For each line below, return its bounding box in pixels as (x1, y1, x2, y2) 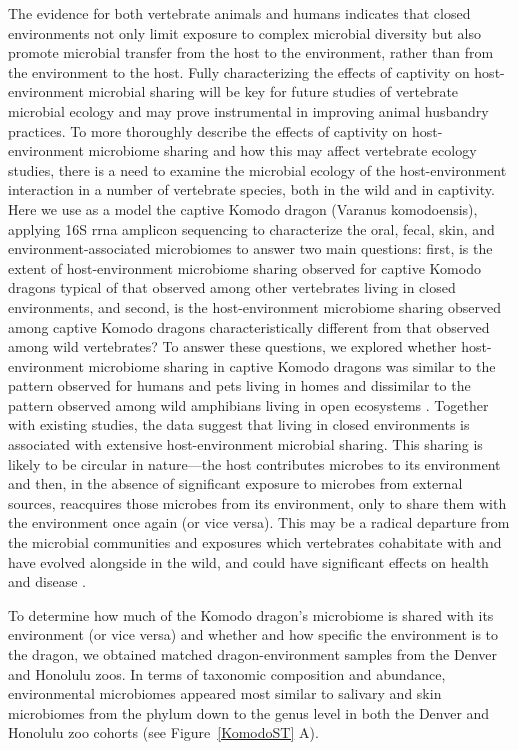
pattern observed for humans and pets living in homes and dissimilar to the (8, 375, 471, 396)
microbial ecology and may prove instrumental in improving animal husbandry (8, 100, 489, 121)
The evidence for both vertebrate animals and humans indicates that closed (8, 3, 471, 23)
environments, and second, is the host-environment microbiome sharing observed (8, 296, 501, 317)
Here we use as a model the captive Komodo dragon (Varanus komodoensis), (8, 198, 478, 219)
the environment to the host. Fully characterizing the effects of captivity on (8, 61, 470, 82)
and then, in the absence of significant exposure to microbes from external (8, 473, 463, 494)
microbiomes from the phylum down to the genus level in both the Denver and (8, 702, 490, 723)
